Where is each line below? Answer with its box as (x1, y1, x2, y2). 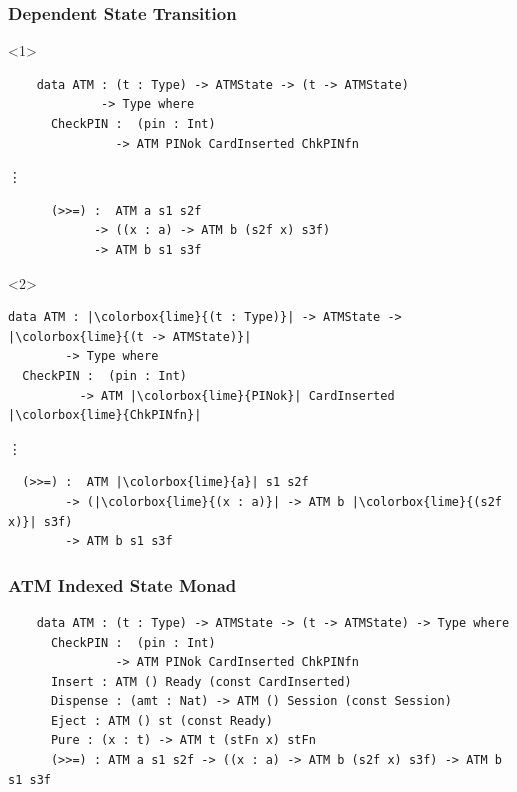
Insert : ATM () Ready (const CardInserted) (50, 674, 352, 689)
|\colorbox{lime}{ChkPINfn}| (8, 408, 202, 423)
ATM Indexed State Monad (8, 572, 237, 597)
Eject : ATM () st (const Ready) (50, 713, 273, 728)
